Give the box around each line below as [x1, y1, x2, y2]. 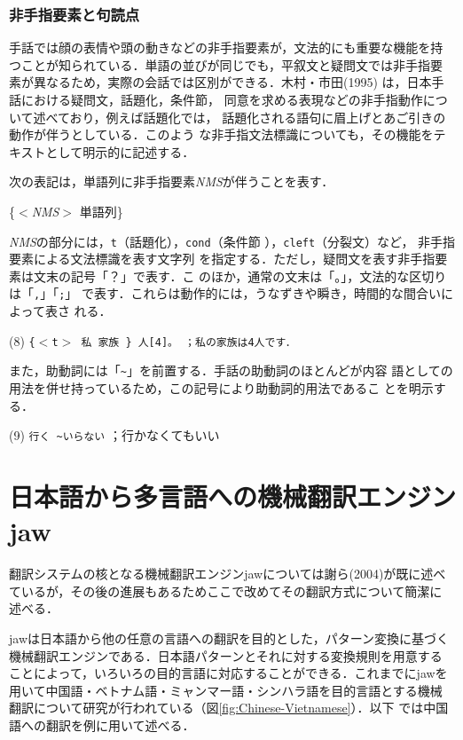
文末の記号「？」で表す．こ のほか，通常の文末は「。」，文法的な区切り [33, 266, 447, 285]
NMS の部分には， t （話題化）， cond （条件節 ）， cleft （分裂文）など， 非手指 [9, 232, 456, 250]
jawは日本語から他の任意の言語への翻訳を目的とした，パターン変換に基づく [9, 628, 450, 647]
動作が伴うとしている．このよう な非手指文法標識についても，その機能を [9, 125, 434, 144]
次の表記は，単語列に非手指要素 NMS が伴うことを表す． [9, 172, 334, 191]
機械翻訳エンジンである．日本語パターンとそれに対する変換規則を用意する [9, 646, 443, 665]
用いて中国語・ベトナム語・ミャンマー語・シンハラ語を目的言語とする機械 [9, 681, 443, 699]
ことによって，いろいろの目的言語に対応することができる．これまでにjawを [9, 664, 448, 682]
